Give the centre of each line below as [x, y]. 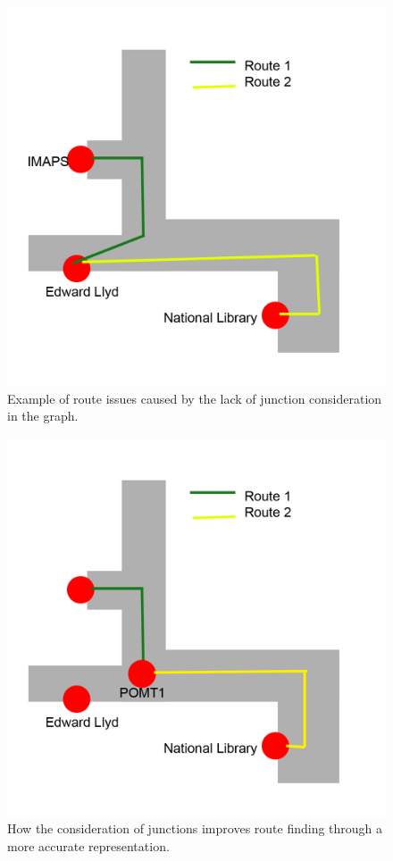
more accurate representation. [88, 845]
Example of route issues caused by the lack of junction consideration [195, 398]
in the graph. [43, 416]
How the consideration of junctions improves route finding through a [195, 828]
